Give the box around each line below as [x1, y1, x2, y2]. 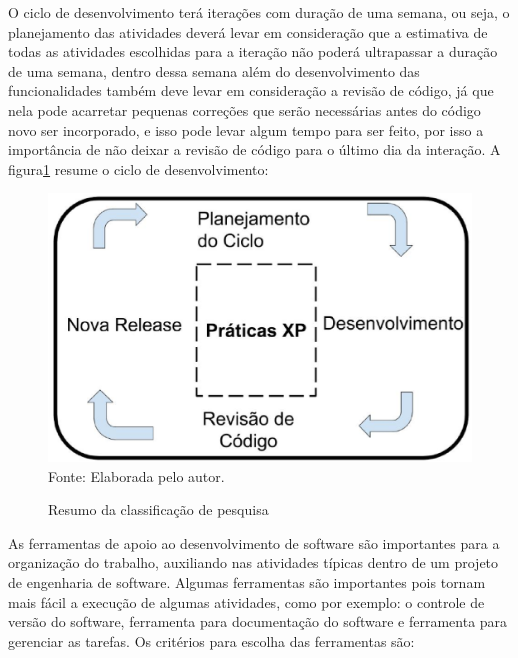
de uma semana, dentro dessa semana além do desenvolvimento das [8, 60, 420, 81]
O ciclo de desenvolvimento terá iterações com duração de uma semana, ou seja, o [8, 2, 510, 22]
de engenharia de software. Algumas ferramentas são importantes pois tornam [8, 572, 486, 593]
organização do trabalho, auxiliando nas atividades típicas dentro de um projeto [8, 552, 499, 573]
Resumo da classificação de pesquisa [48, 499, 269, 520]
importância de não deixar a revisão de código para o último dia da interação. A [8, 139, 501, 160]
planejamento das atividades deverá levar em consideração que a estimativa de [8, 21, 488, 42]
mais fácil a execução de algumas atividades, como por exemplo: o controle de [8, 591, 485, 612]
